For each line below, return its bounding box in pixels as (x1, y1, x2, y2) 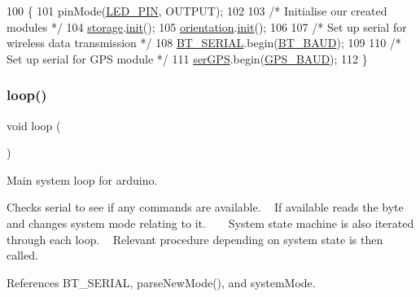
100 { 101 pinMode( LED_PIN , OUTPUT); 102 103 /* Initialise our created (7, 2, 387, 19)
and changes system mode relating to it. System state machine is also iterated (7, 214, 414, 231)
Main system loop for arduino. (7, 171, 158, 188)
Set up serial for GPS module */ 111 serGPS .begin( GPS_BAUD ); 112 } (7, 50, 368, 67)
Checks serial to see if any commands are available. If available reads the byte (7, 199, 404, 216)
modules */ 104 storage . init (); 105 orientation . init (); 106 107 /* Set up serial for (7, 18, 407, 35)
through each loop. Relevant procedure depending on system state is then (7, 230, 383, 247)
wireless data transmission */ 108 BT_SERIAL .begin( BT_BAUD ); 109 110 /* (7, 34, 401, 51)
